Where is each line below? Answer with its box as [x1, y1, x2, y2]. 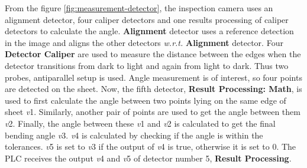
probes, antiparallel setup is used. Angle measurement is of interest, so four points [5, 71, 302, 83]
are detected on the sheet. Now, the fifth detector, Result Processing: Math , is [5, 83, 302, 95]
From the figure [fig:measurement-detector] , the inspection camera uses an [5, 2, 273, 14]
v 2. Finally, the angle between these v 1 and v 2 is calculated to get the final [5, 117, 276, 129]
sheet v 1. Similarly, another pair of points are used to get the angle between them [5, 106, 300, 118]
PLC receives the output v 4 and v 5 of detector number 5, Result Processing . [5, 151, 292, 164]
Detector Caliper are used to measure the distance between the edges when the [5, 48, 301, 60]
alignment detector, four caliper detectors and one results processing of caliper [5, 13, 289, 25]
